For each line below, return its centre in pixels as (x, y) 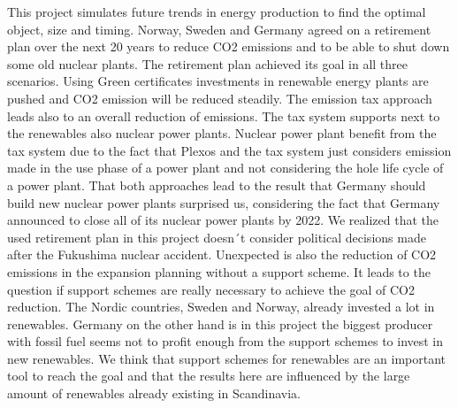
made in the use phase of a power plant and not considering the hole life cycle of (225, 168)
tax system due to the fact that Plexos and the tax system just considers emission (229, 150)
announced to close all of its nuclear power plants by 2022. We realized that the (223, 220)
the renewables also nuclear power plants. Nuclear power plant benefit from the (222, 133)
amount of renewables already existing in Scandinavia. (154, 393)
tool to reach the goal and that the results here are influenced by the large (209, 376)
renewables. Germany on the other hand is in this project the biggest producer (220, 323)
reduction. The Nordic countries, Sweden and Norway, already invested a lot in (221, 307)
